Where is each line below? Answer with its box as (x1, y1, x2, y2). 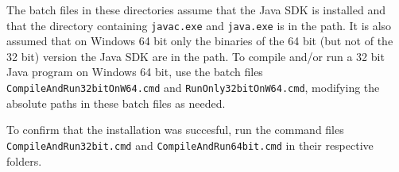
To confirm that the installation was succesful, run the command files (6, 121, 344, 138)
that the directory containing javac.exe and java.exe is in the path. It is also (6, 17, 392, 33)
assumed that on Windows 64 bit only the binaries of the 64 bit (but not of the (6, 32, 393, 49)
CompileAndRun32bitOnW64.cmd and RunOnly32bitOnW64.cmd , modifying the (6, 79, 380, 96)
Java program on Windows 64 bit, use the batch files (6, 63, 263, 80)
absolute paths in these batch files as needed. (6, 94, 226, 111)
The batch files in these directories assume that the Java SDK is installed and (6, 2, 385, 17)
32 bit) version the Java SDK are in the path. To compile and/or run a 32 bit (6, 48, 385, 64)
